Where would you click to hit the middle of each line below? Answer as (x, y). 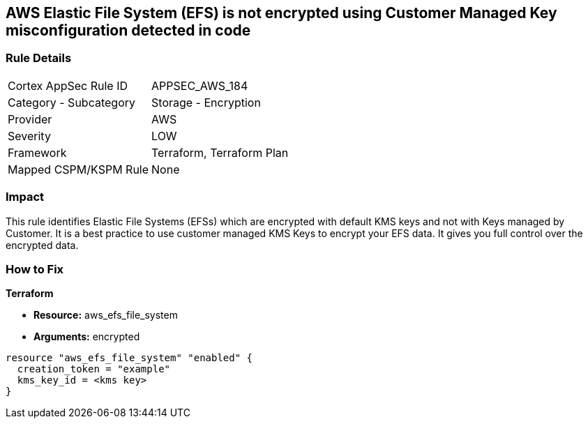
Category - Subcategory (71, 102)
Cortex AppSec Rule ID (68, 85)
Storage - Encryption (206, 102)
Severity (29, 136)
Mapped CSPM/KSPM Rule (78, 169)
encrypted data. (42, 245)
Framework (37, 152)
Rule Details (39, 58)
